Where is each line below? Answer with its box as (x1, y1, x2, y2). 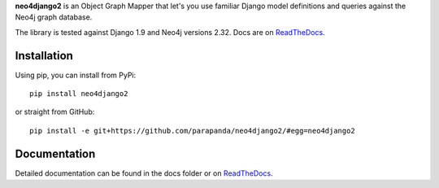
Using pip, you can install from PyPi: (15, 70, 137, 80)
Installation (15, 49, 73, 63)
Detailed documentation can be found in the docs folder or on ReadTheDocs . (15, 168, 273, 178)
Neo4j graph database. (15, 12, 93, 22)
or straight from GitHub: (15, 107, 95, 117)
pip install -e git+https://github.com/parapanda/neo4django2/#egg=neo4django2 (29, 126, 355, 135)
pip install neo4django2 (29, 90, 128, 98)
